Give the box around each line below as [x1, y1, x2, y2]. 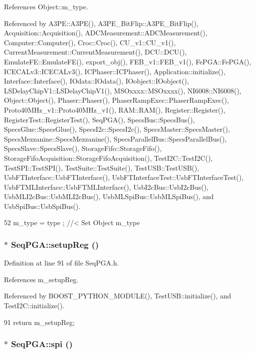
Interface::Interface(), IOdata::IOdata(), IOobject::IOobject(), [4, 76, 189, 86]
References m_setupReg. [4, 274, 79, 284]
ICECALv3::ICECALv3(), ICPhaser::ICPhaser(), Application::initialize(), [4, 66, 226, 76]
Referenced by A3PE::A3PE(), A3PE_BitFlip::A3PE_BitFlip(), [4, 18, 198, 28]
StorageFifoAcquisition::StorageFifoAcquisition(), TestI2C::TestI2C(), [4, 152, 213, 163]
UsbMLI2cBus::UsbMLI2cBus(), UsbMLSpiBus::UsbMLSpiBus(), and [4, 191, 214, 202]
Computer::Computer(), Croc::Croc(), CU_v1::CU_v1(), [4, 37, 176, 47]
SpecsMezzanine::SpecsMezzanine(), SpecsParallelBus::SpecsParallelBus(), [4, 133, 227, 144]
